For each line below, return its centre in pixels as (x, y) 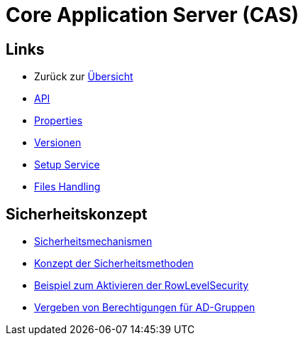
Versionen (58, 143)
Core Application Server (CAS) (153, 15)
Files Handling (67, 187)
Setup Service (67, 165)
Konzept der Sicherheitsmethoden (114, 264)
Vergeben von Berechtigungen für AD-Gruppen (145, 308)
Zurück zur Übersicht (84, 77)
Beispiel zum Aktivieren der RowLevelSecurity (142, 286)
